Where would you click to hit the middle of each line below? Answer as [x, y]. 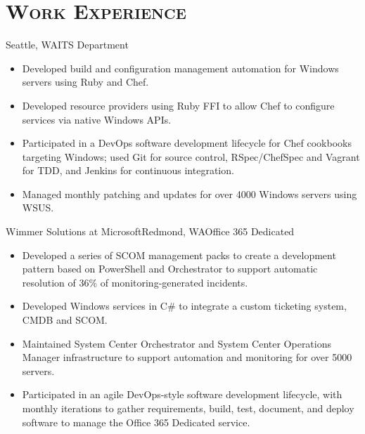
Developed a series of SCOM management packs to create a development [179, 255]
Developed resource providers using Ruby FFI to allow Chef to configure [178, 105]
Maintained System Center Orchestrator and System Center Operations [177, 343]
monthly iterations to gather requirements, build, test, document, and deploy [188, 408]
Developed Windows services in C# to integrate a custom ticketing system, [184, 306]
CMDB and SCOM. [65, 320]
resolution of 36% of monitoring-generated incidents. [135, 282]
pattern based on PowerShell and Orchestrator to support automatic [170, 269]
